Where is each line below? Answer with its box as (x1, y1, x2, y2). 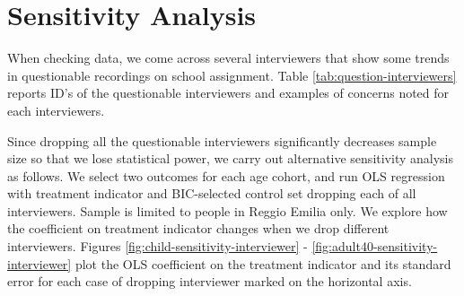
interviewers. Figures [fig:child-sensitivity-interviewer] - (7, 237, 308, 256)
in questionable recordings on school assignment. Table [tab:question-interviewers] (7, 65, 457, 84)
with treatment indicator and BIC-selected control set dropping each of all (7, 184, 416, 203)
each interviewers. (7, 100, 105, 119)
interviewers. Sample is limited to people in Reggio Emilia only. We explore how (7, 201, 448, 220)
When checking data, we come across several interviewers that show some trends (7, 48, 450, 67)
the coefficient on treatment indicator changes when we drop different (7, 219, 390, 238)
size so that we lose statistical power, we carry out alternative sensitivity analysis (7, 149, 453, 168)
